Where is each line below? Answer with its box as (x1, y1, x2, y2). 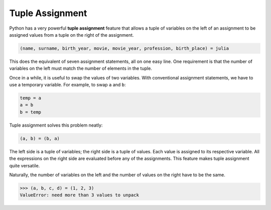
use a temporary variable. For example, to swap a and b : (9, 82, 126, 88)
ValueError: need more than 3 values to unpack (20, 192, 139, 198)
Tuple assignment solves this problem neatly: (9, 122, 103, 128)
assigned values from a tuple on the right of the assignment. (9, 32, 134, 38)
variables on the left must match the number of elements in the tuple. (9, 65, 153, 71)
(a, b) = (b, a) (20, 136, 60, 141)
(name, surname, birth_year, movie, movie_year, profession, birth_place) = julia (20, 45, 229, 51)
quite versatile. (9, 162, 40, 168)
